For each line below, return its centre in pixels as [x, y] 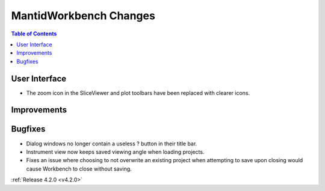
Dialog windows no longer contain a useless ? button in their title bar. [112, 144]
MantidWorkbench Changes [83, 16]
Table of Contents [34, 34]
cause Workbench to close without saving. [79, 169]
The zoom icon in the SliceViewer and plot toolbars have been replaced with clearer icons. [138, 92]
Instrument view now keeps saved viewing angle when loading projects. [115, 152]
